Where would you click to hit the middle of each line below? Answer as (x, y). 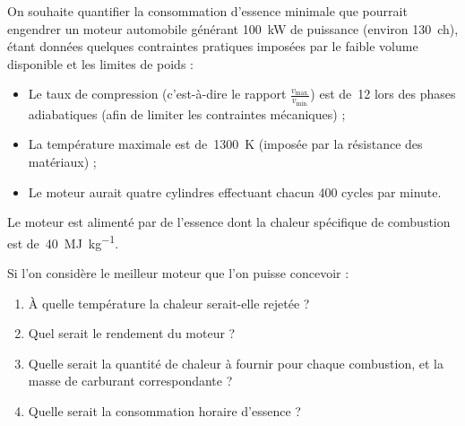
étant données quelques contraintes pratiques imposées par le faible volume (213, 46)
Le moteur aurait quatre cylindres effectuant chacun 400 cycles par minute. (235, 191)
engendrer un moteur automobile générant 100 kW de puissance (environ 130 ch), (233, 28)
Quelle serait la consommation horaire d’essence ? (164, 411)
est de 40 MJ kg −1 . (63, 241)
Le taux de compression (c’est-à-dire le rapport (157, 94)
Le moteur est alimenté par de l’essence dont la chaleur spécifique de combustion (229, 222)
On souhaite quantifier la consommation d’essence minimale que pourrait (207, 11)
